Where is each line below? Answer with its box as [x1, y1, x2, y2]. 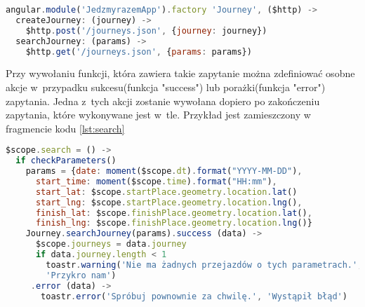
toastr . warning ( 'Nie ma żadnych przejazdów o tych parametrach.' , [46, 259, 363, 270]
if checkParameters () [15, 156, 117, 166]
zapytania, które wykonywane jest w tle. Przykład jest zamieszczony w [6, 107, 311, 122]
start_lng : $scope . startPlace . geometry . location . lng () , [35, 197, 303, 207]
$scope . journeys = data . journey [35, 239, 187, 250]
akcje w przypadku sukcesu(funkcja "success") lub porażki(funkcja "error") [6, 79, 326, 94]
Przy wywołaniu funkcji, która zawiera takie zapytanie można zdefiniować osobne [6, 66, 355, 81]
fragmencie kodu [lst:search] [6, 121, 125, 135]
